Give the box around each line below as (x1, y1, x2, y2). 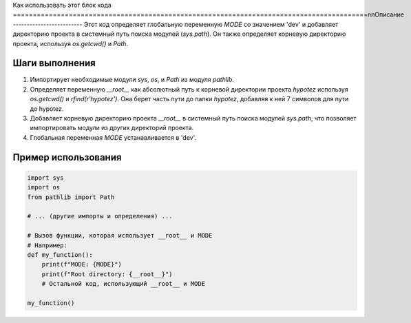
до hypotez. (30, 104, 64, 113)
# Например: (27, 241, 68, 249)
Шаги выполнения (12, 57, 96, 69)
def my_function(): (27, 251, 93, 258)
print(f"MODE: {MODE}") (41, 260, 122, 269)
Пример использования (12, 152, 122, 163)
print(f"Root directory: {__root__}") (41, 270, 173, 278)
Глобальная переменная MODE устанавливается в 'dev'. (30, 133, 196, 141)
